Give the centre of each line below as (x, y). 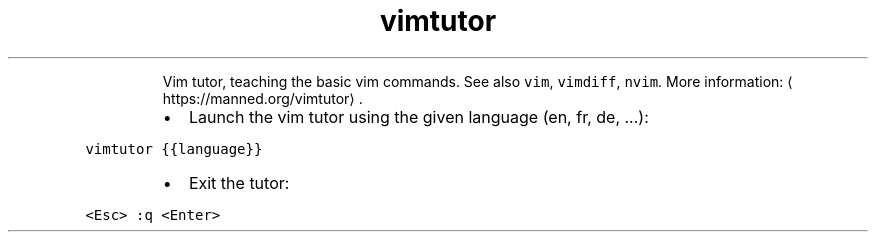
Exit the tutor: (239, 182)
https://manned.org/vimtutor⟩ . (262, 98)
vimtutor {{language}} (174, 148)
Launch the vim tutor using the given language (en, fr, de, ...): (418, 116)
